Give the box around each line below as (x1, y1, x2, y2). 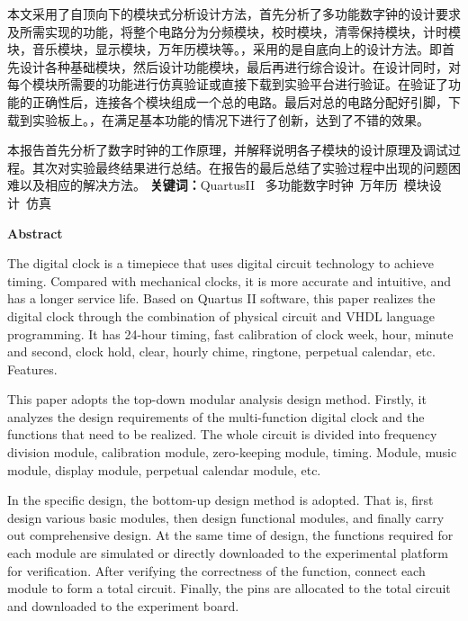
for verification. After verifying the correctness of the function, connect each (7, 561, 426, 580)
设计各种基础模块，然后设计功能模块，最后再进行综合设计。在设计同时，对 (19, 57, 461, 76)
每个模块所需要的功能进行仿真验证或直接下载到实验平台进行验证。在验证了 (7, 75, 448, 94)
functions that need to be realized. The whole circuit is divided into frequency (7, 425, 437, 444)
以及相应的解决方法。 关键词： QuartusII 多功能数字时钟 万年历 (19, 175, 398, 194)
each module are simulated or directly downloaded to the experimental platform (7, 544, 448, 562)
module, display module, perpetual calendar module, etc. (7, 460, 321, 479)
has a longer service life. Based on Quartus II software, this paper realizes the (7, 289, 436, 308)
